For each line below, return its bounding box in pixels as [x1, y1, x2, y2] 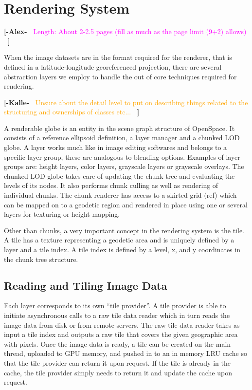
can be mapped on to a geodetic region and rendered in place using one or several [4, 199, 248, 209]
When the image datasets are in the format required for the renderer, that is [4, 52, 232, 62]
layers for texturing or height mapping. [4, 209, 120, 219]
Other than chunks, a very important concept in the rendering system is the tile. [4, 225, 245, 235]
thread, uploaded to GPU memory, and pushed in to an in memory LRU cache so [4, 348, 247, 358]
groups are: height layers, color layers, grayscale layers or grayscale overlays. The [4, 161, 244, 171]
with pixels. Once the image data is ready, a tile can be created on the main [4, 338, 231, 349]
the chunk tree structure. [4, 254, 78, 264]
